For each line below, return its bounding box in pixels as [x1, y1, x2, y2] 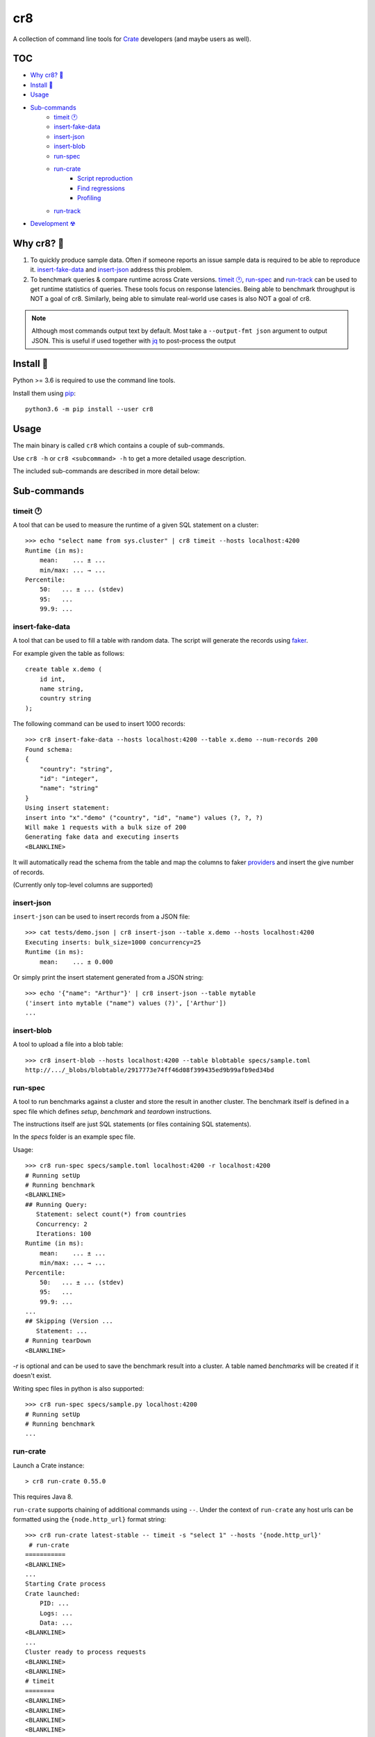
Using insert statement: [25, 804, 110, 812]
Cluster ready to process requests [25, 1648, 147, 1656]
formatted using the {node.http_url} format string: [12, 1515, 167, 1524]
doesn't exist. [12, 1372, 52, 1380]
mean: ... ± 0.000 [39, 957, 114, 966]
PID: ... [39, 1599, 69, 1608]
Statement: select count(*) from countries [35, 1210, 187, 1219]
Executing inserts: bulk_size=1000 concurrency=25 [25, 938, 201, 946]
